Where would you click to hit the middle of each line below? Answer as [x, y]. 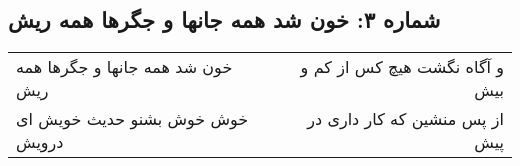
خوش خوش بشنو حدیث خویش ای [132, 119]
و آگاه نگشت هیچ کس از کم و [402, 67]
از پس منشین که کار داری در [405, 119]
